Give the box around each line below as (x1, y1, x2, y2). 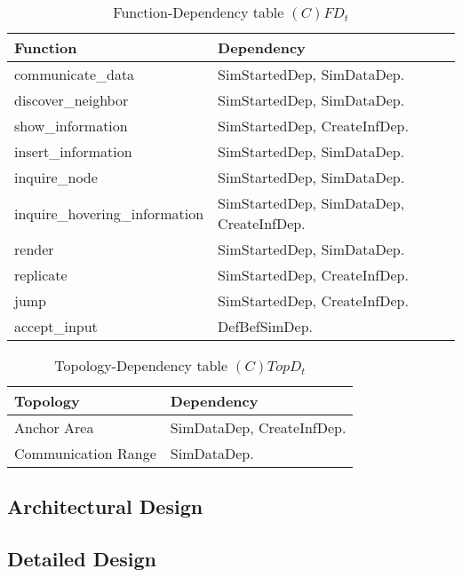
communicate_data (14, 64, 135, 84)
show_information (14, 115, 128, 136)
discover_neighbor (14, 90, 129, 110)
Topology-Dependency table (54, 355, 228, 375)
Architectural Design (7, 493, 203, 520)
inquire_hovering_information (14, 202, 204, 224)
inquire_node (14, 167, 98, 187)
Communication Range (14, 443, 156, 463)
